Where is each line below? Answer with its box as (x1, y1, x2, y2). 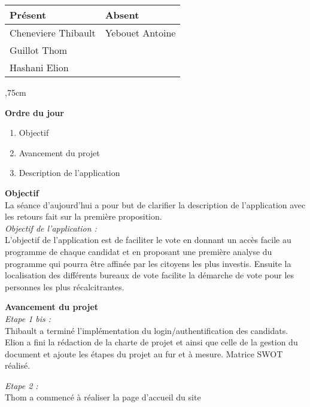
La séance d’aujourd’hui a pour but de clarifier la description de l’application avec (5, 198, 306, 211)
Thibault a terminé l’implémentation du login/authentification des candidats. (5, 324, 288, 336)
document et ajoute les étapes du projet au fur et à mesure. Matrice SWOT (5, 347, 283, 360)
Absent (105, 8, 139, 22)
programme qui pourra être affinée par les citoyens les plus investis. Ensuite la (5, 257, 291, 269)
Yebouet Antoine (105, 26, 176, 40)
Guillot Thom (10, 43, 68, 57)
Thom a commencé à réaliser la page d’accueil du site (5, 391, 201, 403)
